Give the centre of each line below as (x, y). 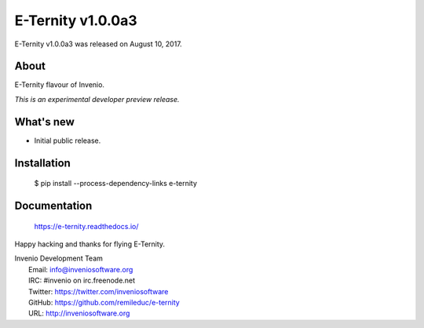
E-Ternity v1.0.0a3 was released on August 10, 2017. (98, 44)
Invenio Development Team (59, 258)
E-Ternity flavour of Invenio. (60, 85)
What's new (44, 122)
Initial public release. (68, 140)
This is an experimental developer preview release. (97, 99)
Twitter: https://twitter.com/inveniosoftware (99, 291)
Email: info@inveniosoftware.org (81, 269)
